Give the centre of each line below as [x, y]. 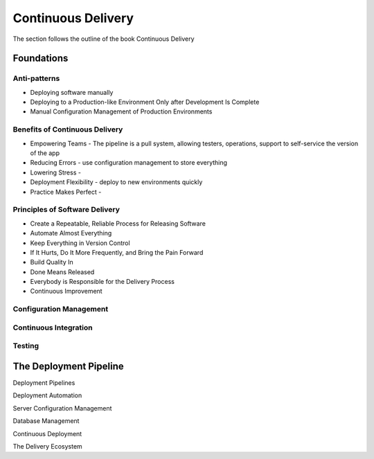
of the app [45, 153]
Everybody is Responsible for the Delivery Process [102, 282]
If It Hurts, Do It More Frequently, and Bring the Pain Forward [117, 252]
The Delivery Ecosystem [47, 446]
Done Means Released [62, 272]
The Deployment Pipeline [68, 366]
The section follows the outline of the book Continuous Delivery [104, 39]
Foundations [41, 58]
